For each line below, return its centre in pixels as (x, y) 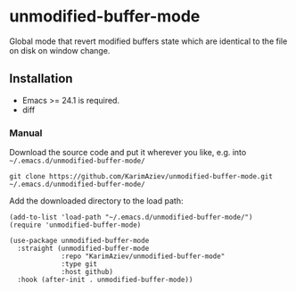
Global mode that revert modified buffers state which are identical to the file (148, 41)
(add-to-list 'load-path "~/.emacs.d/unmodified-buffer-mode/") (131, 217)
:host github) (87, 272)
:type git (79, 264)
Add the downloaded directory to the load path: (96, 201)
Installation (41, 79)
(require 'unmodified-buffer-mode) (75, 225)
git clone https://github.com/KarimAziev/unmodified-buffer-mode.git (141, 177)
